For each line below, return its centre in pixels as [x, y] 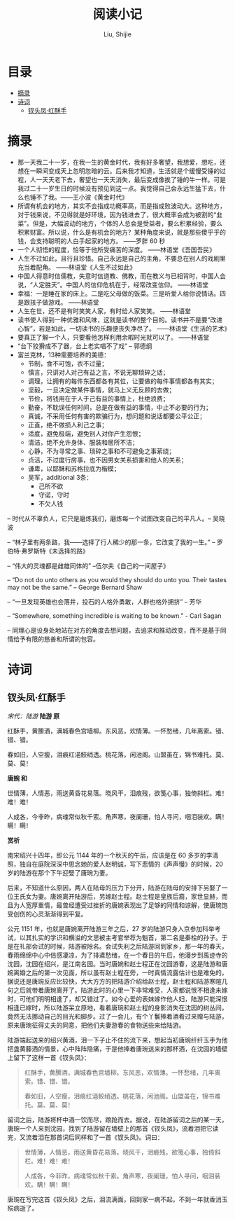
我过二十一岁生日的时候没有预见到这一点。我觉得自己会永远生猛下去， [119, 188]
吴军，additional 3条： [60, 477]
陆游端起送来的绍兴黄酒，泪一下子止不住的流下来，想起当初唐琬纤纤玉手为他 [117, 1040]
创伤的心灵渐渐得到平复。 [50, 914]
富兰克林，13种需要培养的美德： [64, 354]
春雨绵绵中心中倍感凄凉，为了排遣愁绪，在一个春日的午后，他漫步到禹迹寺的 [117, 955]
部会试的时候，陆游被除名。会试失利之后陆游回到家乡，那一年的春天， [127, 946]
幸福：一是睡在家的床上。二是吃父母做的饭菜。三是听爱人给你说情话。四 [121, 293]
